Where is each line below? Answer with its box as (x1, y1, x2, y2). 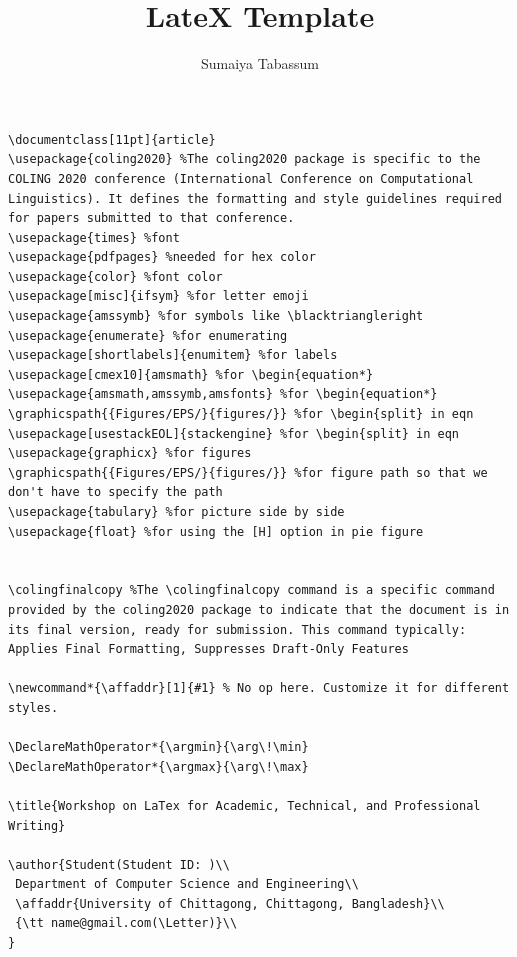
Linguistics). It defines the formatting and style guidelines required (8, 191, 502, 206)
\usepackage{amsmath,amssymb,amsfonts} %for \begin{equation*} (8, 387, 438, 402)
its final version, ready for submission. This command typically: (8, 622, 467, 637)
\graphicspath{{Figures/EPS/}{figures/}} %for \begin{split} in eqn (8, 407, 474, 422)
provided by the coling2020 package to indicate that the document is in (8, 602, 510, 617)
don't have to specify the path (8, 485, 223, 500)
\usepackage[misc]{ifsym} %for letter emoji (8, 289, 309, 304)
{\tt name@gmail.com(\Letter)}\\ (15, 916, 238, 931)
